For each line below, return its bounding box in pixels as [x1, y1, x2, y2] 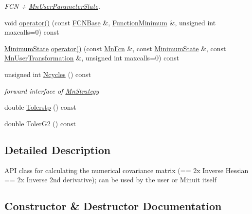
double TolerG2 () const [4, 118, 76, 128]
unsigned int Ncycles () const [4, 69, 91, 79]
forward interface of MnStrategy [4, 85, 99, 96]
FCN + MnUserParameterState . [4, 1, 101, 11]
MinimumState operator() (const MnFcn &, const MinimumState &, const [4, 43, 226, 53]
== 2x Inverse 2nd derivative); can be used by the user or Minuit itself [4, 175, 217, 185]
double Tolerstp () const [4, 102, 76, 112]
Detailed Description [4, 142, 111, 157]
